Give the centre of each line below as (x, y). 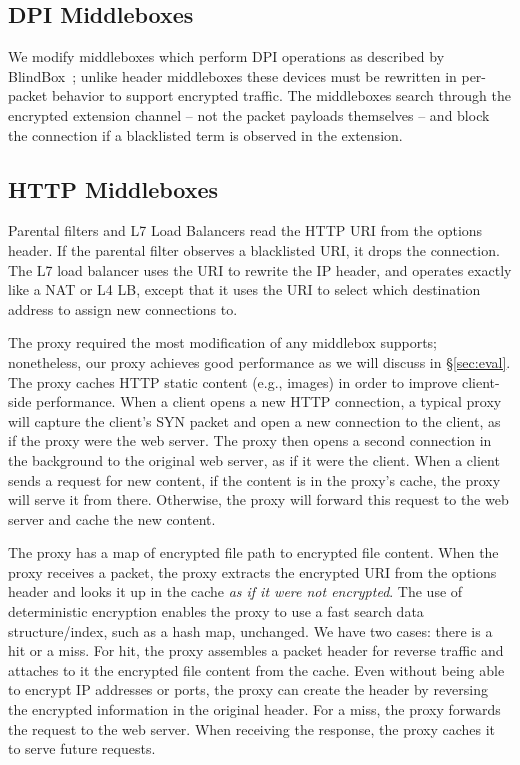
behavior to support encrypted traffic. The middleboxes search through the (281, 95)
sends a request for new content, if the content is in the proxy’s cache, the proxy (254, 479)
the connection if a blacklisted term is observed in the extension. (205, 134)
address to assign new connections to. (123, 308)
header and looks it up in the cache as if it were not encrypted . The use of (235, 591)
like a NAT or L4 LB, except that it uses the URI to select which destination (244, 289)
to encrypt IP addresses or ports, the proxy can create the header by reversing (248, 689)
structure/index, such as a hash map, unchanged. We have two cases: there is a (250, 630)
